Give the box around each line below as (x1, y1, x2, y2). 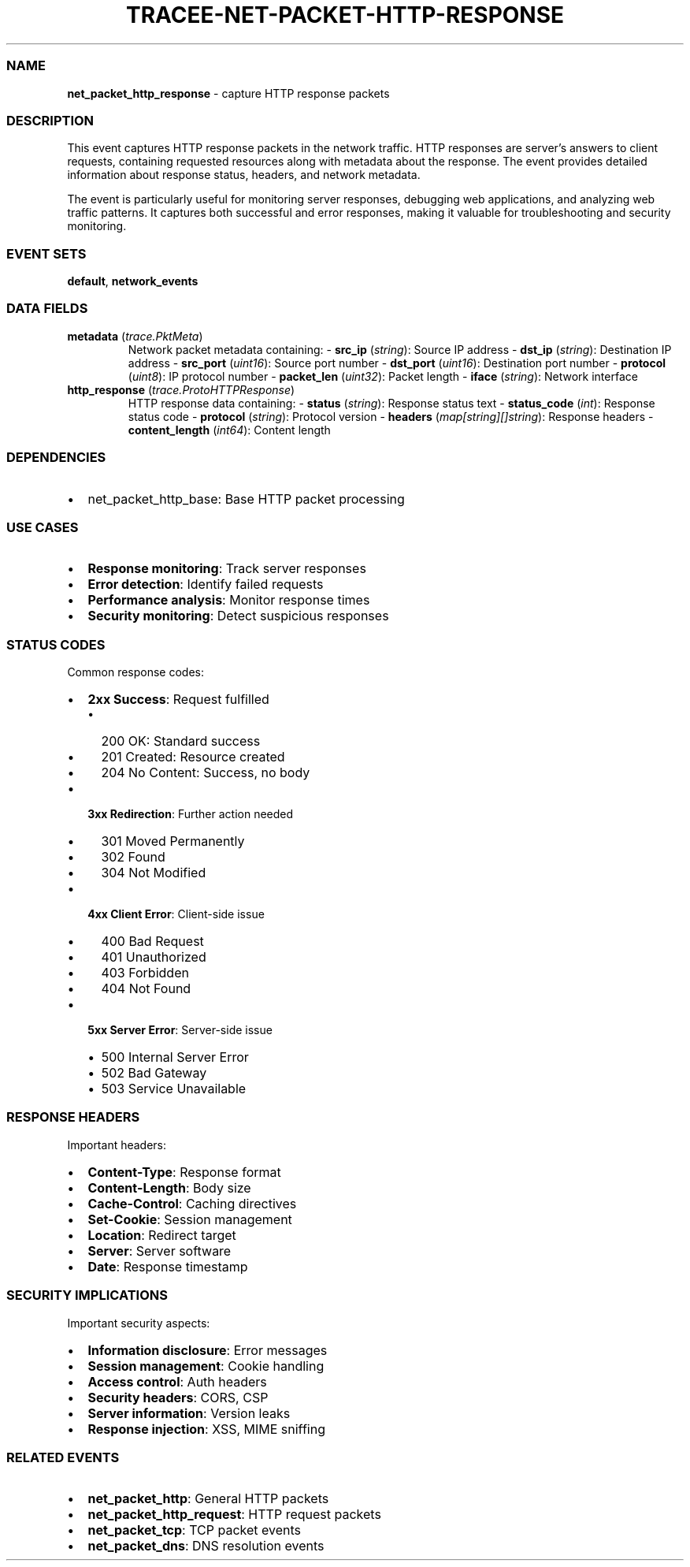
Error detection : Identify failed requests (87, 576, 324, 593)
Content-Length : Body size (87, 1179, 251, 1196)
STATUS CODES (6, 636, 106, 653)
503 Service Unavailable (101, 1081, 247, 1096)
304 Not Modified (101, 865, 206, 880)
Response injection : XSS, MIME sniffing (87, 1420, 325, 1437)
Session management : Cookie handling (87, 1357, 325, 1374)
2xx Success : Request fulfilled (87, 691, 269, 707)
